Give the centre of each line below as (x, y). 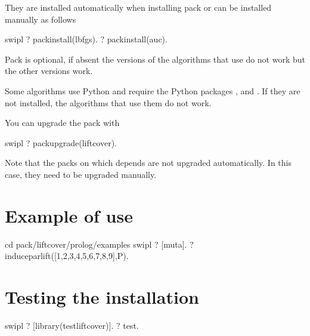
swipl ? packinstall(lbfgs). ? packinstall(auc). (86, 39)
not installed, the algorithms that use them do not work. (108, 102)
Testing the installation (102, 297)
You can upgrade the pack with (62, 123)
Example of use (69, 215)
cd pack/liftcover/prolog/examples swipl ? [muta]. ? (99, 244)
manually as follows (41, 19)
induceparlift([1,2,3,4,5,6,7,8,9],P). (67, 256)
